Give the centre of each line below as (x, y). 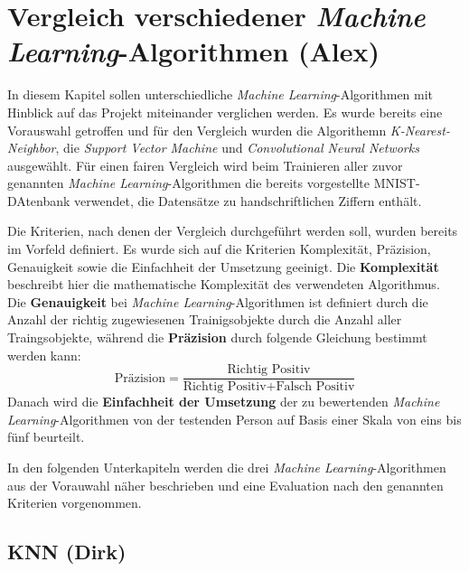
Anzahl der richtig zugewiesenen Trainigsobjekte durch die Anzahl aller (205, 319)
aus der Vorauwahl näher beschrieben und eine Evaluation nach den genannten (225, 485)
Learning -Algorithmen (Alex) (194, 51)
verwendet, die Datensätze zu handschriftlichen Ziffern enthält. (248, 200)
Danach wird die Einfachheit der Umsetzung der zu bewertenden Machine (224, 402)
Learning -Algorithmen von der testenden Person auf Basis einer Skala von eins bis (234, 419)
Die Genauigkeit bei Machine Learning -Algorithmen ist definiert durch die (218, 301)
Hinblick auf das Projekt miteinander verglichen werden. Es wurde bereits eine (225, 112)
